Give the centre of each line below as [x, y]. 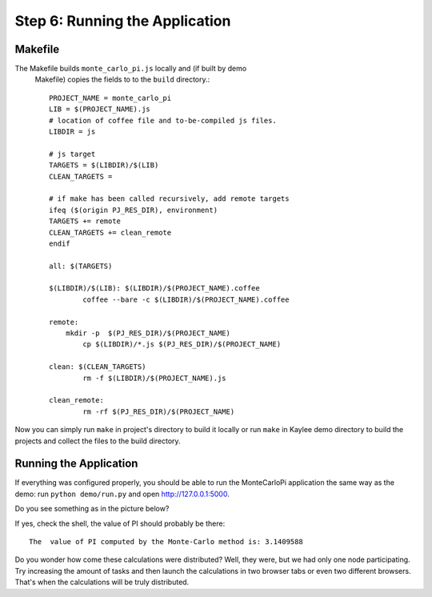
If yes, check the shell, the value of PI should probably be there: [120, 523]
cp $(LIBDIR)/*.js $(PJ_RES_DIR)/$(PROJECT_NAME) [182, 345]
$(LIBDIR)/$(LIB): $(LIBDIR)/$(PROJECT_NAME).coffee [154, 288]
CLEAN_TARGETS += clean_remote [110, 232]
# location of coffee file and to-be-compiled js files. [163, 120]
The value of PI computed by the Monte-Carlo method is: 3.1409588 [166, 542]
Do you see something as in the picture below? [92, 509]
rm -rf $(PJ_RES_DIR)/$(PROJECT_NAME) [159, 411]
